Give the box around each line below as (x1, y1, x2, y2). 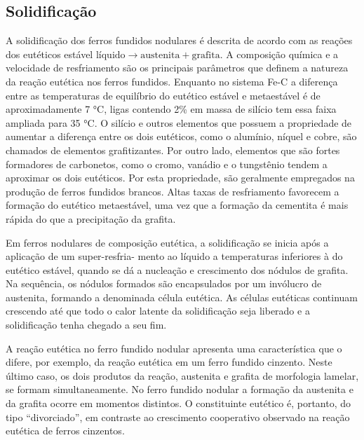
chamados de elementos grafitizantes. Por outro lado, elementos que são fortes (6, 142, 340, 157)
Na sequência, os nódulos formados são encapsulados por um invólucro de (6, 276, 322, 291)
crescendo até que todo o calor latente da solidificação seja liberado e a (6, 303, 310, 318)
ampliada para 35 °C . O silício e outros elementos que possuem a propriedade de (6, 115, 352, 130)
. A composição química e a (220, 46, 339, 61)
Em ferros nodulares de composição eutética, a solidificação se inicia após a (6, 235, 329, 249)
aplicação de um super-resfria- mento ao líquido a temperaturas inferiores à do (6, 249, 343, 263)
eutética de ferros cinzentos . (6, 423, 125, 438)
